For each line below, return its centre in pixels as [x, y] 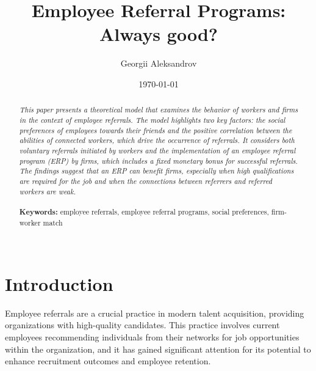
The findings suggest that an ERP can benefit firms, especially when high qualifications [156, 171]
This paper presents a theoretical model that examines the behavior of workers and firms [159, 110]
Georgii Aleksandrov [159, 63]
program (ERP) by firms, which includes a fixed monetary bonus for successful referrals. [158, 160]
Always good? [158, 34]
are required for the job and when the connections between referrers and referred [145, 181]
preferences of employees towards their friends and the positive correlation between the [156, 130]
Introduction [59, 283]
